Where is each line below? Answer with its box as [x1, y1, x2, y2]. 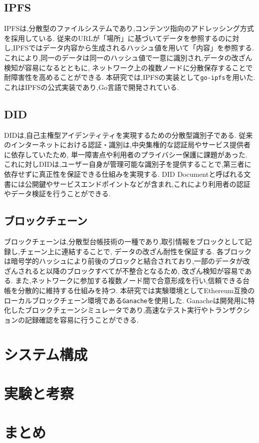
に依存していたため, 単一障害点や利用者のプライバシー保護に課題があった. [4, 149, 248, 159]
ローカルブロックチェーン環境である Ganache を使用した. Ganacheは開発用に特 [4, 295, 255, 305]
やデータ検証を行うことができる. [4, 188, 111, 199]
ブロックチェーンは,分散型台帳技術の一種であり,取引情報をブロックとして [4, 236, 245, 246]
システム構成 [4, 344, 88, 364]
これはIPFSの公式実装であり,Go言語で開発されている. [4, 81, 179, 92]
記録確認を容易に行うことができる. [24, 314, 139, 325]
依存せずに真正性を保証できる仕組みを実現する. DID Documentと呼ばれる [4, 169, 244, 179]
